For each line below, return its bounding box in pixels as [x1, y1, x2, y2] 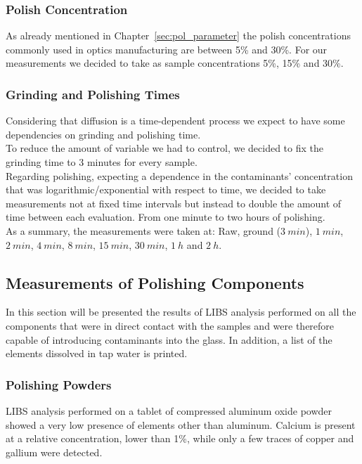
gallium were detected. [6, 444, 103, 459]
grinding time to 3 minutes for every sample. [6, 155, 198, 169]
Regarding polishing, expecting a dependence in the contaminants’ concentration [6, 168, 353, 183]
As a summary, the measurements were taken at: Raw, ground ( [6, 223, 281, 238]
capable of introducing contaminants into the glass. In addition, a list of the [6, 332, 332, 347]
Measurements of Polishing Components [6, 271, 304, 293]
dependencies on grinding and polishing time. [6, 127, 201, 141]
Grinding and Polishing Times [6, 85, 180, 103]
